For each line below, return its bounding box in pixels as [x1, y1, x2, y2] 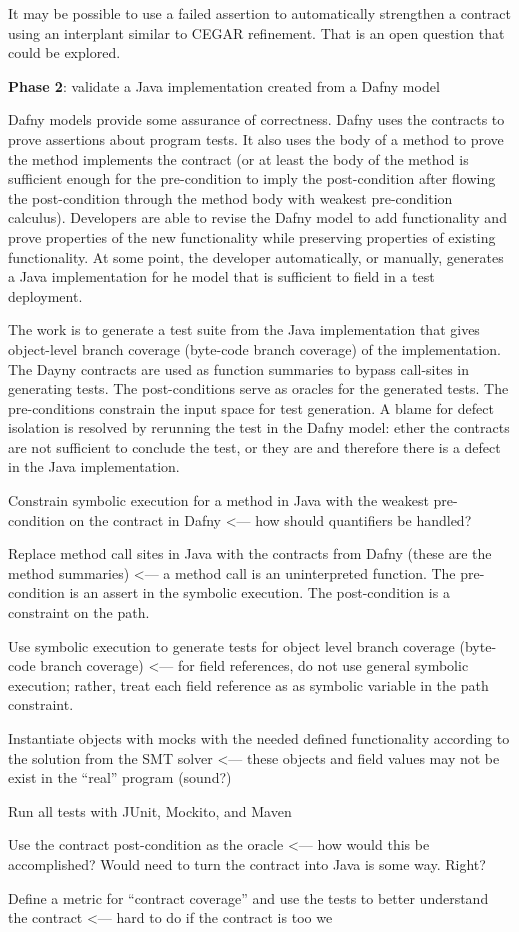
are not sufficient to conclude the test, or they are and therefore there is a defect [8, 436, 501, 457]
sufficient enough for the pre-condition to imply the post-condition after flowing [8, 168, 496, 189]
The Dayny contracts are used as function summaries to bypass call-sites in [8, 358, 470, 379]
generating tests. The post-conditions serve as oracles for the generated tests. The [8, 378, 509, 399]
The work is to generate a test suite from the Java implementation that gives [8, 319, 480, 340]
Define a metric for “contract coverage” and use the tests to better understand [8, 887, 489, 908]
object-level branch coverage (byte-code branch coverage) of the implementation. [8, 338, 501, 359]
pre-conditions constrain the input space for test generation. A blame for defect [8, 397, 494, 418]
